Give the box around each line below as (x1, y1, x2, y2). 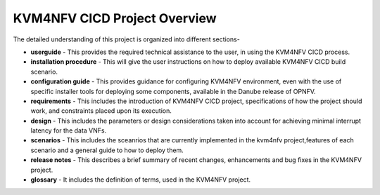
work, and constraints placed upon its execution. (30, 107, 172, 115)
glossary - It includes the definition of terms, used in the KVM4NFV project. (30, 175, 251, 184)
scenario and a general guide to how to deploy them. (30, 146, 184, 154)
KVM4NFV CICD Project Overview (13, 11, 217, 26)
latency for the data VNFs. (30, 126, 107, 135)
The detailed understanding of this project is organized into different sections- (13, 35, 241, 43)
